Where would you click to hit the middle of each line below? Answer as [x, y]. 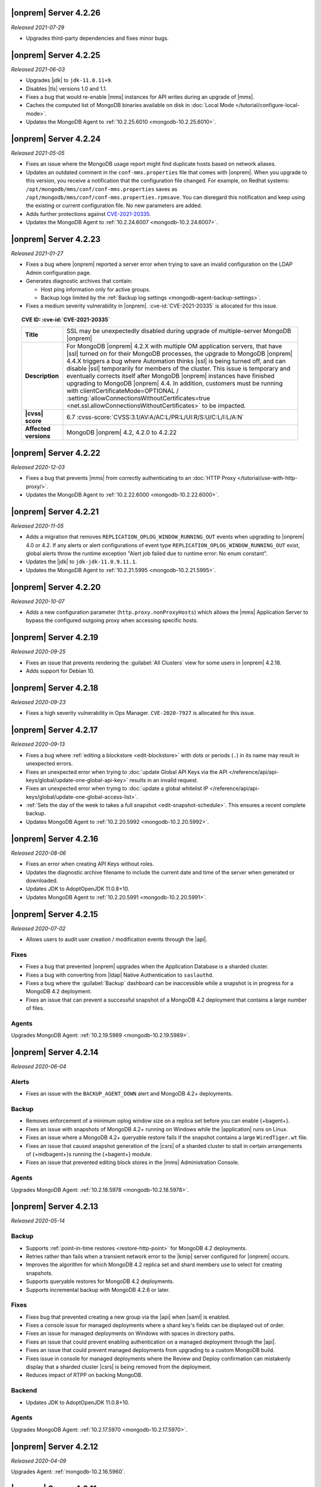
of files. [35, 1008]
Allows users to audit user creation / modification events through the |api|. [117, 939]
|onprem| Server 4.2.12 [55, 1446]
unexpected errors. [49, 764]
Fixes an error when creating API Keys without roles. [90, 864]
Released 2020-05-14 [38, 1221]
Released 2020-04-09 [39, 1461]
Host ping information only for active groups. [96, 289]
